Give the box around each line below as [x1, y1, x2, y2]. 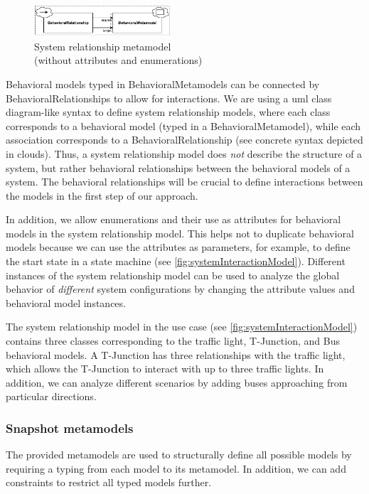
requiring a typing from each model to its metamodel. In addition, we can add [6, 461, 346, 476]
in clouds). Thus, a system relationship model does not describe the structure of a [6, 146, 363, 161]
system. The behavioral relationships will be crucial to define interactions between [6, 174, 363, 189]
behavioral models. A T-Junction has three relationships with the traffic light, [6, 347, 346, 362]
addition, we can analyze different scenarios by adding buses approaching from [6, 375, 348, 390]
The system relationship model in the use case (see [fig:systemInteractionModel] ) [6, 319, 358, 334]
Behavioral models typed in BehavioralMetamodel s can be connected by [6, 76, 320, 91]
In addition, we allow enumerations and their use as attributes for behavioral [6, 212, 341, 227]
